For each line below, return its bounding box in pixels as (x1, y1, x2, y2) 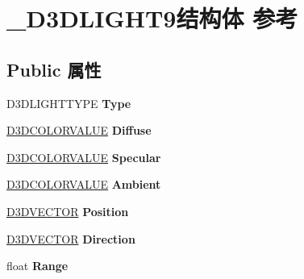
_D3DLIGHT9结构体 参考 (6, 2, 298, 35)
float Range (6, 257, 69, 274)
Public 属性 (6, 56, 102, 81)
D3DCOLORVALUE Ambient (6, 176, 161, 193)
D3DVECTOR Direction (6, 230, 135, 247)
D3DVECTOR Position (6, 202, 129, 219)
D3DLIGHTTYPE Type (6, 94, 131, 111)
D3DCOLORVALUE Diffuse (6, 122, 152, 139)
